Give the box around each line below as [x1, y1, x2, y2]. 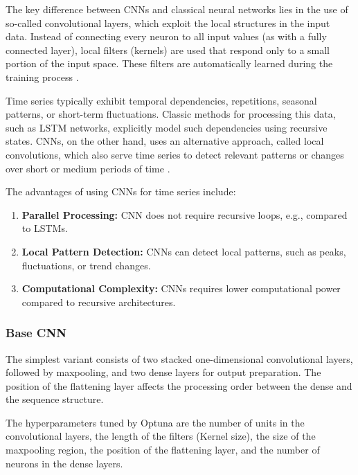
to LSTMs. [21, 221, 68, 235]
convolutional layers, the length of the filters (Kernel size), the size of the [6, 429, 316, 443]
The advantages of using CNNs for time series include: [6, 184, 236, 199]
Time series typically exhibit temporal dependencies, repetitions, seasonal [6, 93, 317, 107]
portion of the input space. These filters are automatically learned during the [6, 56, 333, 71]
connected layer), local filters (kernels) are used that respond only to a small [6, 42, 330, 57]
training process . [6, 69, 79, 84]
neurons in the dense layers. [6, 456, 123, 470]
